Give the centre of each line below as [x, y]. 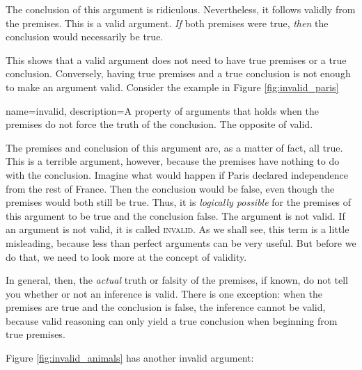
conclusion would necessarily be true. [85, 37]
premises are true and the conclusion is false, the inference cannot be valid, [166, 307]
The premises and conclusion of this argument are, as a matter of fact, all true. [174, 147]
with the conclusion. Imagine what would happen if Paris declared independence [177, 174]
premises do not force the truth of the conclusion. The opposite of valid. [159, 124]
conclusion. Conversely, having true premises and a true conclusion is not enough [178, 73]
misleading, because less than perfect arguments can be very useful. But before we [181, 242]
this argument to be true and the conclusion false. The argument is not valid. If [175, 215]
